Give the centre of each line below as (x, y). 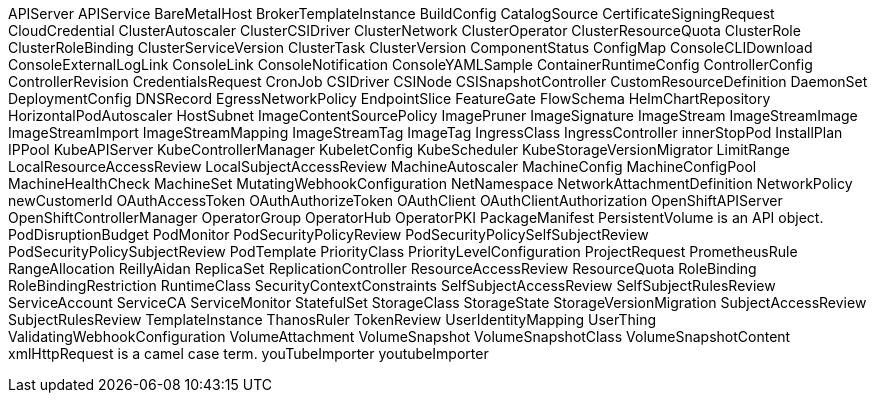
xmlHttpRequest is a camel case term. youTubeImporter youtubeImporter (248, 353)
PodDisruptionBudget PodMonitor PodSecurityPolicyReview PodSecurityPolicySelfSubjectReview (328, 234)
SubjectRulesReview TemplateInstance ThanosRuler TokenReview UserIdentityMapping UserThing (332, 319)
